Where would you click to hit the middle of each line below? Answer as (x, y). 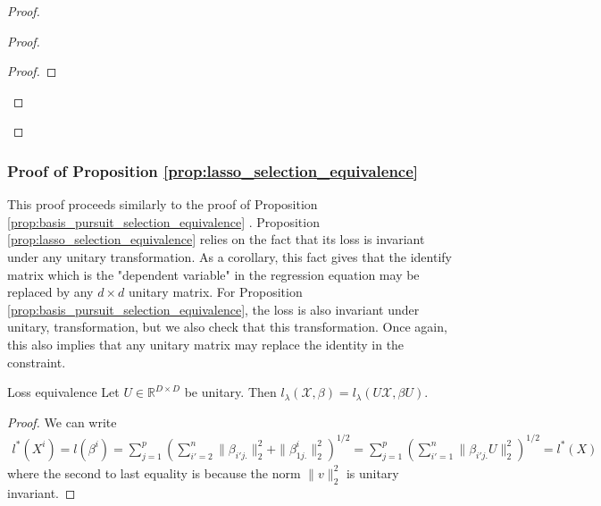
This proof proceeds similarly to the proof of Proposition (163, 204)
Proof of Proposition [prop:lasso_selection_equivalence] (213, 170)
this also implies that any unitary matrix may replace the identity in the (206, 344)
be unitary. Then (230, 392)
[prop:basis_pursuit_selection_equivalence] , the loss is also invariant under (213, 309)
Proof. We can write (62, 422)
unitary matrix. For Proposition (215, 292)
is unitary (372, 472)
